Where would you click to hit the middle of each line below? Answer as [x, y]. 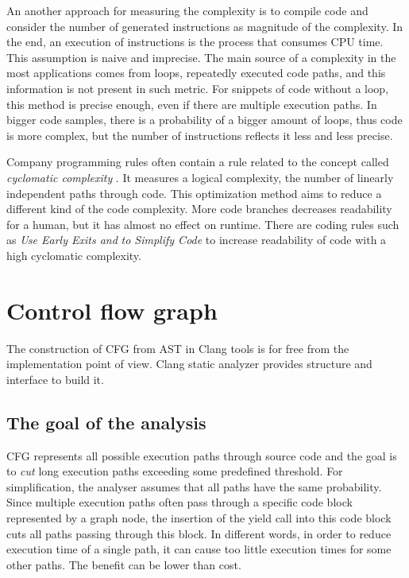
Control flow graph [112, 310]
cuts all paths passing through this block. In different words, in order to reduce [199, 533]
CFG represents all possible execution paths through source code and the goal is [202, 455]
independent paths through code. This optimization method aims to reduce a [194, 193]
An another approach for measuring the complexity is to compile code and [187, 10]
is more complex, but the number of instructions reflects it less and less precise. [200, 135]
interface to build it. [55, 379]
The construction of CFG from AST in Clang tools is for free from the [178, 348]
